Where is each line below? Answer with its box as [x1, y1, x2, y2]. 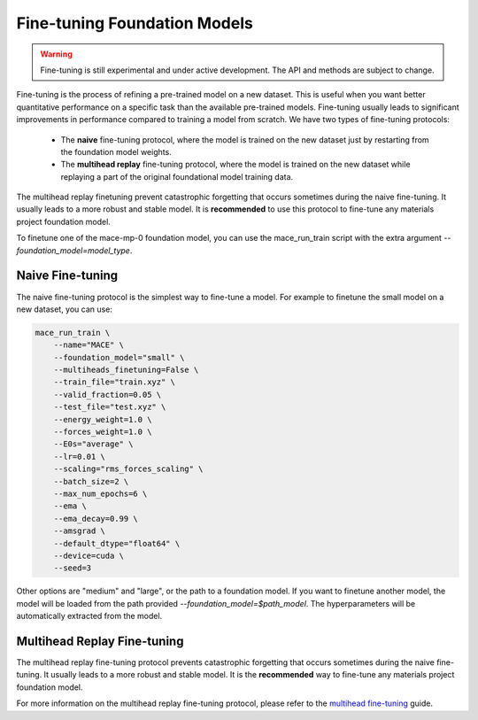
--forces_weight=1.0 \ [53, 427, 152, 437]
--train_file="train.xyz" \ [53, 377, 176, 387]
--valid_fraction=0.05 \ [53, 390, 162, 399]
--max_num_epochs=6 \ [53, 488, 148, 499]
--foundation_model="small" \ [53, 352, 185, 362]
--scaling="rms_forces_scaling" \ [53, 464, 204, 474]
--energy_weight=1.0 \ [53, 414, 152, 424]
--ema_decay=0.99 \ [53, 514, 139, 523]
